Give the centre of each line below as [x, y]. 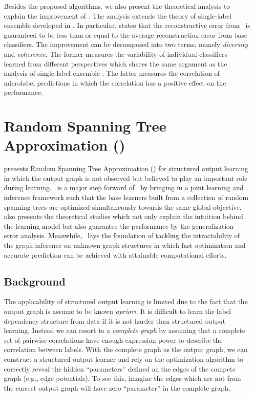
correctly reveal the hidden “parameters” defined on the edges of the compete [120, 368]
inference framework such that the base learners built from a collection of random [126, 197]
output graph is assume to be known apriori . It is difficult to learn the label [117, 311]
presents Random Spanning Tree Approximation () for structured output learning [126, 168]
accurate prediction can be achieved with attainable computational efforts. [115, 254]
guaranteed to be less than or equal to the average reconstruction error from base [126, 34]
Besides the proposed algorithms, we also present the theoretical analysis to [117, 6]
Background [35, 281]
